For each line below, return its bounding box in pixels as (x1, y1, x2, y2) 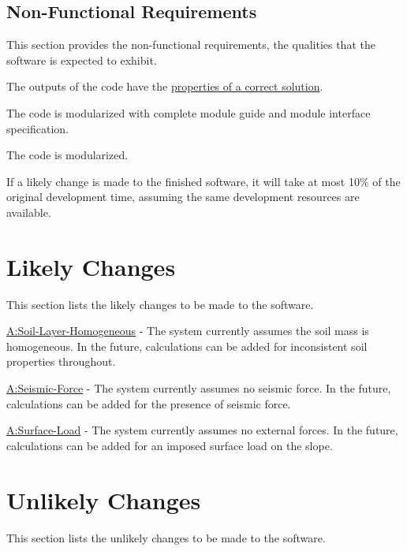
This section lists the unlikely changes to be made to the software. (6, 529, 326, 545)
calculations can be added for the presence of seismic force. (6, 395, 291, 411)
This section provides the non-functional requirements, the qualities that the (6, 36, 375, 53)
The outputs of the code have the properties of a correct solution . (6, 78, 323, 95)
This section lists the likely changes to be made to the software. (6, 296, 314, 312)
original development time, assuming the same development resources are (6, 188, 360, 205)
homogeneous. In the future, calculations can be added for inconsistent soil (6, 337, 368, 354)
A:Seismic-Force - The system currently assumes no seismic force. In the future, (6, 380, 391, 396)
